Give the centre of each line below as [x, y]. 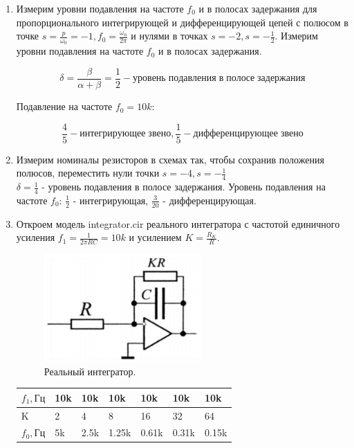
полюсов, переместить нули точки [88, 173]
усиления [36, 237]
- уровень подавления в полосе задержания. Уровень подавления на [184, 187]
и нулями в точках [169, 36]
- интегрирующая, [111, 200]
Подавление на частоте [64, 106]
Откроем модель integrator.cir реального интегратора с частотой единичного [178, 223]
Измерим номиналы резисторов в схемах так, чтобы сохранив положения [170, 159]
